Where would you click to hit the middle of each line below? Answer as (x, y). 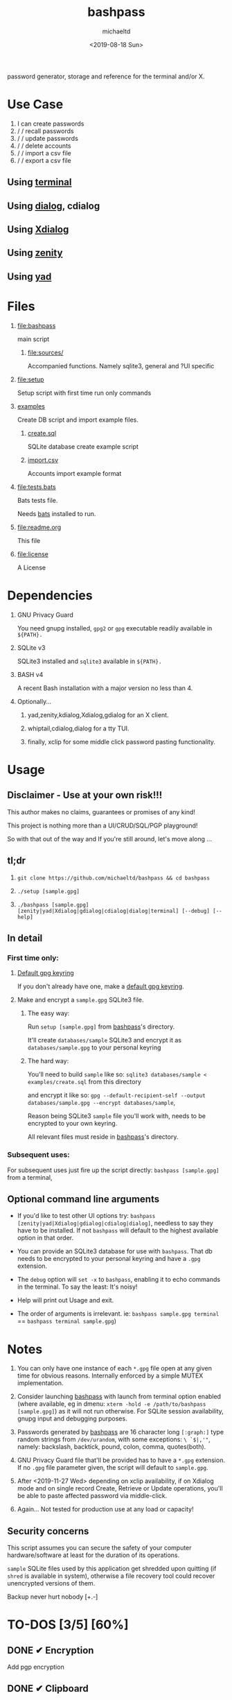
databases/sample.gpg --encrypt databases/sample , (101, 1103)
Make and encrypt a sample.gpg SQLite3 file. (80, 1000)
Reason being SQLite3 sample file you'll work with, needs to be (117, 1116)
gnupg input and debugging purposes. (72, 1418)
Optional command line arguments (83, 1199)
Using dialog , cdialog (54, 206)
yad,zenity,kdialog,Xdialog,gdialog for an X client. (98, 714)
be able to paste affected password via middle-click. (92, 1496)
